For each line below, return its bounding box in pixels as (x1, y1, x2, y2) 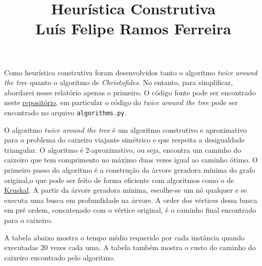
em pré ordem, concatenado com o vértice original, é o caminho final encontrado (4, 204, 256, 215)
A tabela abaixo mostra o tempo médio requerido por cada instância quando (4, 232, 245, 242)
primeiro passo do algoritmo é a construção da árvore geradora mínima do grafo (4, 164, 255, 175)
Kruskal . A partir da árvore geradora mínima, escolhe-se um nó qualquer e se (4, 185, 247, 195)
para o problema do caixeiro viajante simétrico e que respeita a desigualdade (4, 134, 245, 145)
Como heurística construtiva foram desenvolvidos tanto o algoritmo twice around (4, 67, 257, 77)
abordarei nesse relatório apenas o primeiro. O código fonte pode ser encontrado (4, 87, 256, 97)
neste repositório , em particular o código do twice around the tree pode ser (4, 97, 238, 108)
